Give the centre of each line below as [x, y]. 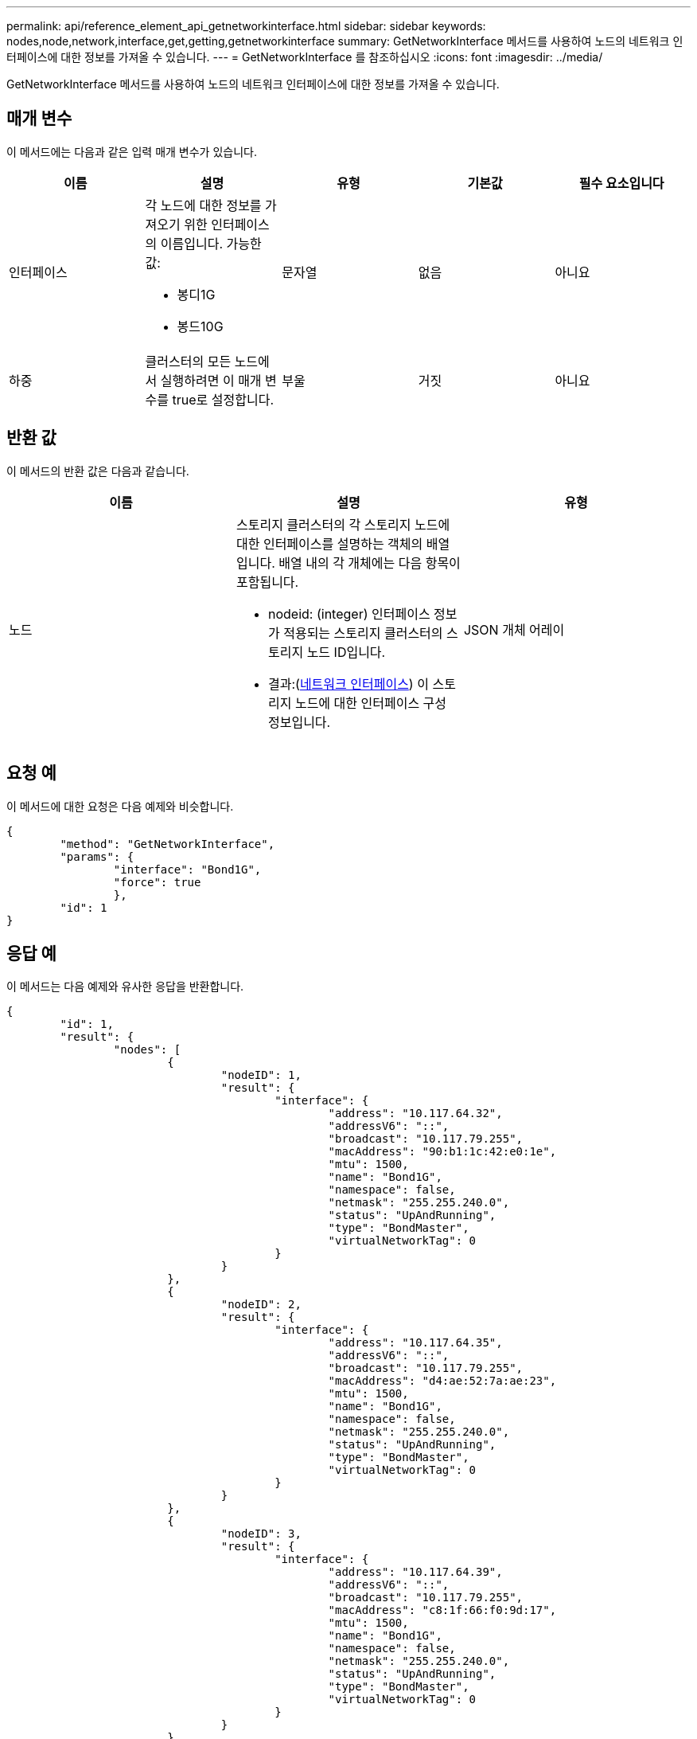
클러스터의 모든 [188, 361]
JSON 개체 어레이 [514, 629]
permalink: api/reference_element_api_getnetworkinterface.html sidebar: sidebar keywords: [246, 26]
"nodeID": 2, [261, 1305]
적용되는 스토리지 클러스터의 [363, 633]
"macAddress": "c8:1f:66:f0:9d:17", [442, 1610]
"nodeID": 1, [261, 1075]
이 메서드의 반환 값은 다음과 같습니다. [98, 471]
